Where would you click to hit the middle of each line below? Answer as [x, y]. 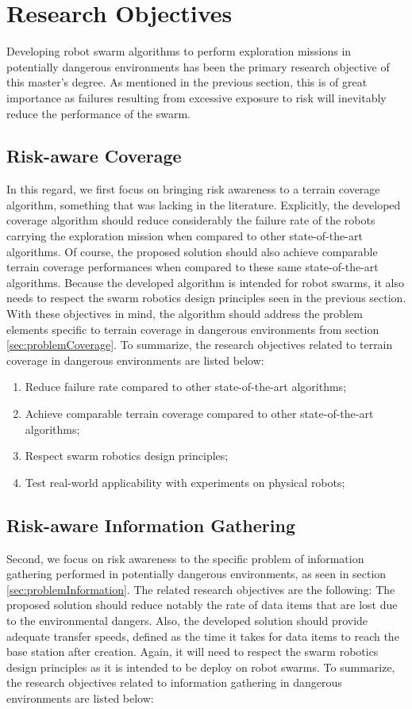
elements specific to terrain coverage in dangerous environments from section [193, 329]
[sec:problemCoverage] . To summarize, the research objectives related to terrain [200, 345]
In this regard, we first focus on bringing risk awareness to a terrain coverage [193, 189]
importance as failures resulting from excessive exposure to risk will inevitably [196, 97]
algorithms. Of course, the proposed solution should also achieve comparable [192, 251]
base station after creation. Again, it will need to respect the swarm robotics [193, 652]
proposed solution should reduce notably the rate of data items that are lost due [202, 605]
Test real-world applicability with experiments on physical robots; [185, 482]
